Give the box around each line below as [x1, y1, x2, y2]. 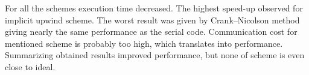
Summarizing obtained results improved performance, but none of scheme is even [5, 49, 305, 61]
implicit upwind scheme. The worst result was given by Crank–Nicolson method [5, 13, 300, 26]
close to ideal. [5, 60, 56, 73]
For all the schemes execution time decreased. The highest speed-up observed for [5, 2, 303, 14]
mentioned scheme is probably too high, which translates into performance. [5, 37, 283, 49]
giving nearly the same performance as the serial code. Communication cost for [5, 25, 298, 38]
